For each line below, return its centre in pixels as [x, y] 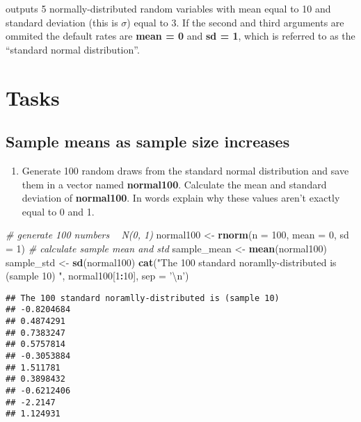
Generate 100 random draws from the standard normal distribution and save [185, 170]
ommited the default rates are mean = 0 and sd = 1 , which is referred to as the [180, 36]
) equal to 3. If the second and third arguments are [235, 22]
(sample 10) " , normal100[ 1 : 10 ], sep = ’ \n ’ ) [97, 276]
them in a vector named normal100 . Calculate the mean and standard [174, 184]
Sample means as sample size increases [148, 141]
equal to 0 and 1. [58, 211]
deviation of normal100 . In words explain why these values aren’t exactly [181, 198]
